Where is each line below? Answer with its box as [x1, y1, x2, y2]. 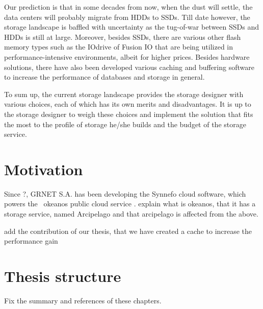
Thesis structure [4, 266, 121, 286]
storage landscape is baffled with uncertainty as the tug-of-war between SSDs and [4, 21, 259, 32]
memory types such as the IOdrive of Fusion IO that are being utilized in [4, 41, 233, 52]
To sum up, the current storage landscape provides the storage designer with [4, 88, 244, 99]
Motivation [4, 158, 83, 179]
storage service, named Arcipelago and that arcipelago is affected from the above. [4, 208, 258, 219]
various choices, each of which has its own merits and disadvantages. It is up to [4, 99, 251, 109]
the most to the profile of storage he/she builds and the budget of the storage [4, 118, 246, 129]
